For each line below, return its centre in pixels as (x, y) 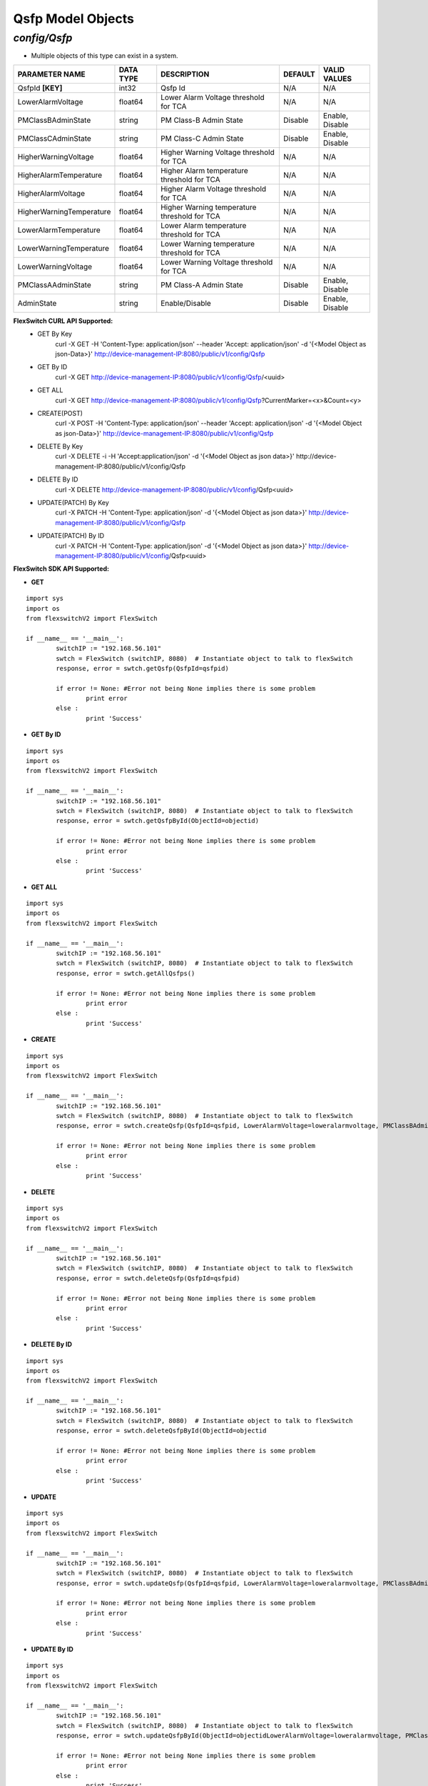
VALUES (338, 79)
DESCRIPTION (185, 74)
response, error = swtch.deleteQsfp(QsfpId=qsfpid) (148, 1278)
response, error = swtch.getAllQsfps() (126, 973)
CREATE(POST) (60, 413)
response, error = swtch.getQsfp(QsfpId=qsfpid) (143, 668)
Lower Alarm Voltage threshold (213, 97)
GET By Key (55, 334)
